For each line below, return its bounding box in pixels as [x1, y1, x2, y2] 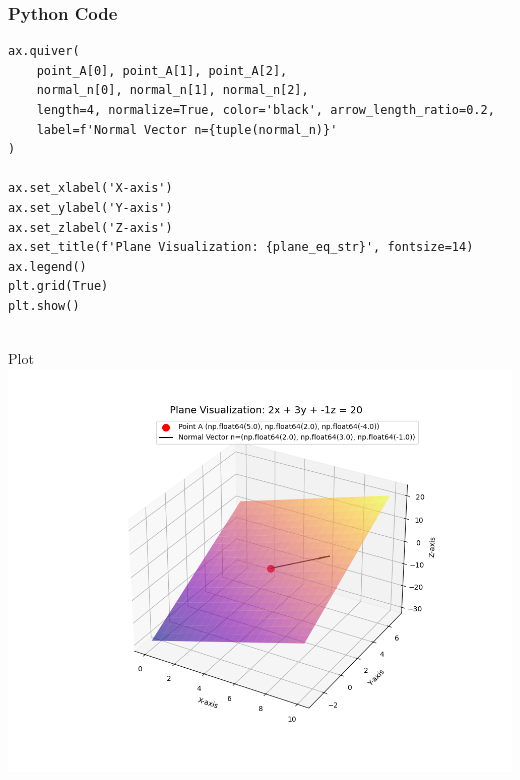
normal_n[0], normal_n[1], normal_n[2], [36, 83, 309, 98]
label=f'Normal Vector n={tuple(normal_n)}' [36, 122, 338, 137]
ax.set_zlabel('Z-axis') [8, 220, 173, 235]
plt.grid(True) [8, 279, 109, 294]
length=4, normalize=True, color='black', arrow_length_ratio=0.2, [36, 103, 495, 117]
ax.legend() [8, 259, 87, 274]
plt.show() [8, 298, 80, 313]
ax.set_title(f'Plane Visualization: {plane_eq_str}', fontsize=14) [8, 240, 474, 255]
